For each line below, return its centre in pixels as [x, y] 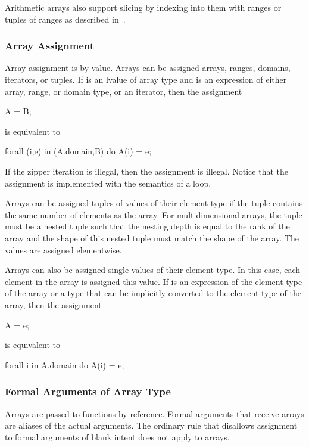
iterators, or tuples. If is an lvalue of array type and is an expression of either [146, 79]
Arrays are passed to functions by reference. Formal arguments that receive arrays [154, 413]
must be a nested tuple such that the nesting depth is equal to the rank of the [147, 226]
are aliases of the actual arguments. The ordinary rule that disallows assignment [151, 425]
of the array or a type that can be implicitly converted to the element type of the [153, 293]
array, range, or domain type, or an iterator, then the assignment [124, 91]
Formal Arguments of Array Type [88, 391]
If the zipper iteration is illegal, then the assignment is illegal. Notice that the [146, 171]
